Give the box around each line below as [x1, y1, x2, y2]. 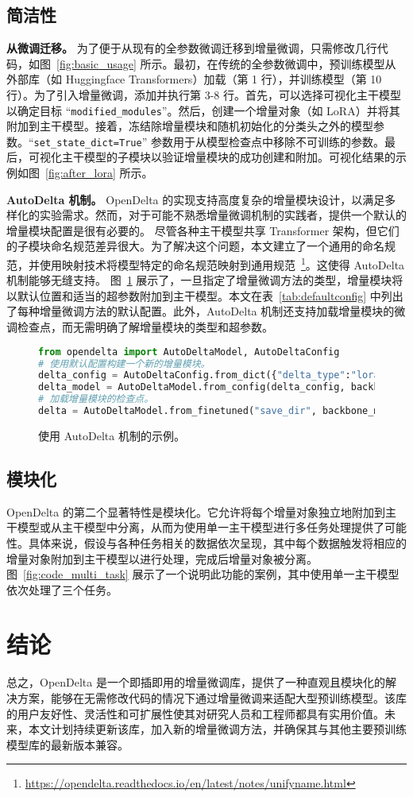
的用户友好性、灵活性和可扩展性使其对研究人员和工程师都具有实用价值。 [6, 705, 384, 722]
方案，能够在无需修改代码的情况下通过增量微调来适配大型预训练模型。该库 [17, 690, 407, 706]
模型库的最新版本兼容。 [6, 736, 129, 753]
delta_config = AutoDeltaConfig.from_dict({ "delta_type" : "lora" [38, 369, 385, 381]
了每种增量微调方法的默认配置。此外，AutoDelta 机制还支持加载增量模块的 [6, 303, 395, 319]
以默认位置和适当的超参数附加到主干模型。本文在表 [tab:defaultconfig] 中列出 [6, 287, 403, 304]
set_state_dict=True [33, 137, 142, 149]
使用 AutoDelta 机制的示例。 [38, 427, 185, 443]
